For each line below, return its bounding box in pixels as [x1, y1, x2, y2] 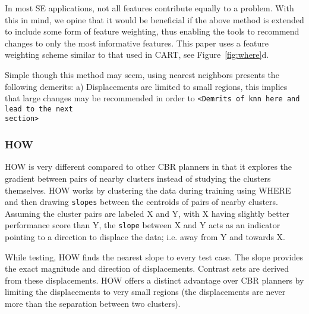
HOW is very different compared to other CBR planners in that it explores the [5, 160, 292, 173]
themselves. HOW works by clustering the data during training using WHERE [5, 184, 291, 196]
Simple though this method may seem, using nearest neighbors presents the [5, 68, 279, 80]
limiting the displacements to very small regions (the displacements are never [5, 285, 286, 298]
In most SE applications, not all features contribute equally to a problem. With [5, 2, 294, 14]
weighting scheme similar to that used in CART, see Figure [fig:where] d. [5, 48, 269, 61]
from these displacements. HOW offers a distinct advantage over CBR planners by [5, 273, 304, 286]
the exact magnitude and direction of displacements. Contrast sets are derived [5, 262, 289, 275]
